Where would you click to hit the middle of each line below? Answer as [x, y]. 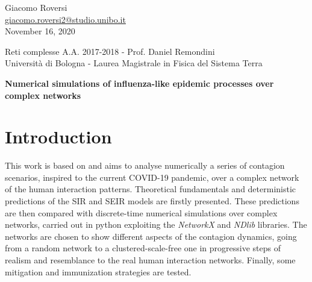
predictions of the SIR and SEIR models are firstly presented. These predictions [152, 201]
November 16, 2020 [40, 31]
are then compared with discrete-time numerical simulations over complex [141, 212]
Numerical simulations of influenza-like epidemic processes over [139, 83]
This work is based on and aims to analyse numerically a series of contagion [145, 165]
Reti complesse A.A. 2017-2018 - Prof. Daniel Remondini [110, 51]
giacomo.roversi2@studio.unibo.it [65, 19]
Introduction [58, 136]
